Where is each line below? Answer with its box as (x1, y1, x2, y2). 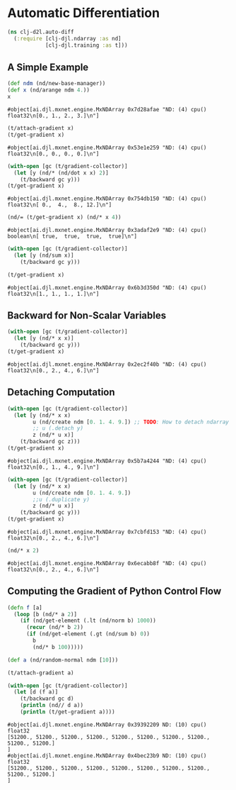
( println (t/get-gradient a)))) (20, 708, 115, 716)
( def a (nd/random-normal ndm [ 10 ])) (7, 656, 119, 664)
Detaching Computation (7, 386, 115, 399)
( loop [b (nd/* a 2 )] (13, 611, 78, 618)
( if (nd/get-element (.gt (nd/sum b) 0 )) (25, 630, 151, 638)
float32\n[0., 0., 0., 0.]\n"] (7, 150, 100, 157)
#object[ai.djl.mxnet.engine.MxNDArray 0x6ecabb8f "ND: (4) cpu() (7, 560, 207, 567)
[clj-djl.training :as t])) (45, 41, 129, 49)
